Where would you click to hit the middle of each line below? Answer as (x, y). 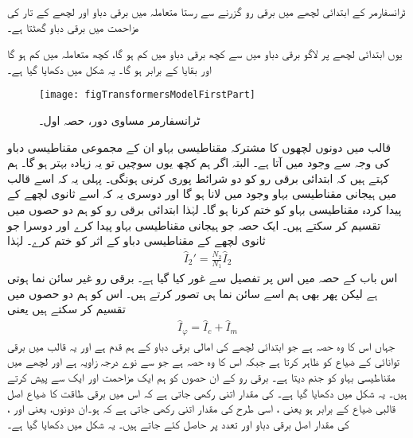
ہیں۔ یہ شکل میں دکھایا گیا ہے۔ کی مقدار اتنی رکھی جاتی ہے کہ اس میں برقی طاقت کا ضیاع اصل (207, 392)
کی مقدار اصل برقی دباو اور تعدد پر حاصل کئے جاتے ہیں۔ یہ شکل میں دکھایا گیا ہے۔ (178, 423)
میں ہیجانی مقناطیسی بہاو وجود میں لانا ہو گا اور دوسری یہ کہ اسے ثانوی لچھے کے (202, 194)
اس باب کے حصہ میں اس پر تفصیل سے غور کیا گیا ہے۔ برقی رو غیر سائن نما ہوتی (203, 278)
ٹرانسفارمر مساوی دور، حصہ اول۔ (120, 120)
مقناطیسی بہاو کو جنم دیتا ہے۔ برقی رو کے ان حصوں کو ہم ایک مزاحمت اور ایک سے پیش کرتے (201, 376)
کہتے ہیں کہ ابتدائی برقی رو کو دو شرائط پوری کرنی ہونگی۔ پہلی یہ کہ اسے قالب (198, 178)
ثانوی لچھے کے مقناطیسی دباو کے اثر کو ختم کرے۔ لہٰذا (136, 240)
